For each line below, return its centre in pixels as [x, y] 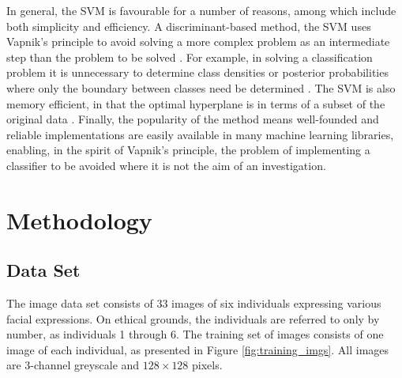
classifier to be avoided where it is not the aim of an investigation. [166, 165]
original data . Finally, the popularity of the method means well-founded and [193, 119]
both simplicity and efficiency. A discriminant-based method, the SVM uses [189, 26]
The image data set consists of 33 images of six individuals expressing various [194, 303]
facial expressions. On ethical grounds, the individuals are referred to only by [193, 318]
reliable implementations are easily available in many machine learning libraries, [200, 134]
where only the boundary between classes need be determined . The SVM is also [201, 87]
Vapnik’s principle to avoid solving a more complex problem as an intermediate [198, 42]
